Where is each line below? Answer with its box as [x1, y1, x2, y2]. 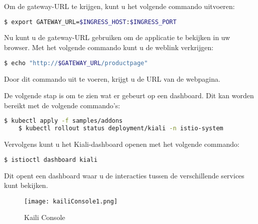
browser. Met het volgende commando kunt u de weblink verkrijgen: [4, 42, 214, 53]
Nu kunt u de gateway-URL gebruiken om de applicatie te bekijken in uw [4, 32, 230, 43]
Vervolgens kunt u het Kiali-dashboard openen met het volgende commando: [4, 139, 239, 149]
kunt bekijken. [4, 180, 48, 190]
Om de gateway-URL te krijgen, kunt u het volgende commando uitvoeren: [4, 1, 235, 11]
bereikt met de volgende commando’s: [4, 100, 120, 110]
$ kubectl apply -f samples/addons [4, 117, 123, 125]
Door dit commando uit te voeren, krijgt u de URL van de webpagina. [4, 73, 220, 84]
